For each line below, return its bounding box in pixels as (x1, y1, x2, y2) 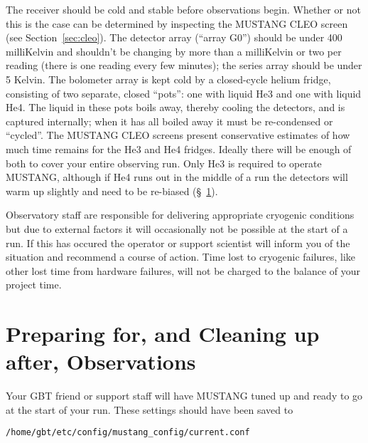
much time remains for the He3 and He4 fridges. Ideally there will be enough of (6, 141, 352, 156)
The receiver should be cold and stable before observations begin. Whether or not (6, 2, 361, 16)
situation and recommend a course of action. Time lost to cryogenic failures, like (6, 249, 355, 264)
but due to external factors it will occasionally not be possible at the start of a (6, 221, 348, 236)
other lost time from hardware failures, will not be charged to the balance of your (6, 263, 360, 278)
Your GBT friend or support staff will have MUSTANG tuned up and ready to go (6, 388, 363, 403)
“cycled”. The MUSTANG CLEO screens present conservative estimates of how (6, 127, 350, 142)
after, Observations (6, 347, 196, 376)
